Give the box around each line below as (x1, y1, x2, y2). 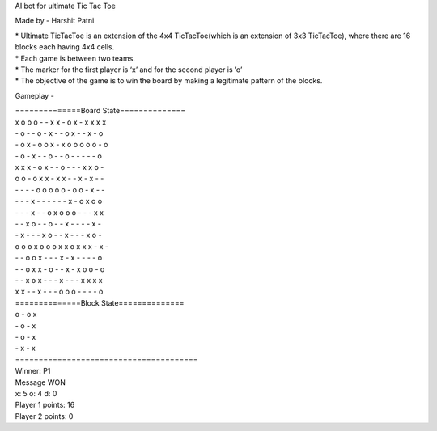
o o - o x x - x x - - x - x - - (15, 174, 104, 184)
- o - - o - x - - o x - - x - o (15, 128, 104, 137)
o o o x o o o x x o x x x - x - (15, 241, 109, 251)
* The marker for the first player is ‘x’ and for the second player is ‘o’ (15, 65, 243, 74)
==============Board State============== (15, 106, 186, 116)
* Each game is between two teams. (15, 53, 135, 63)
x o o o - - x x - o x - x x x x (15, 117, 107, 127)
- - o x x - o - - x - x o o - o (15, 264, 105, 274)
